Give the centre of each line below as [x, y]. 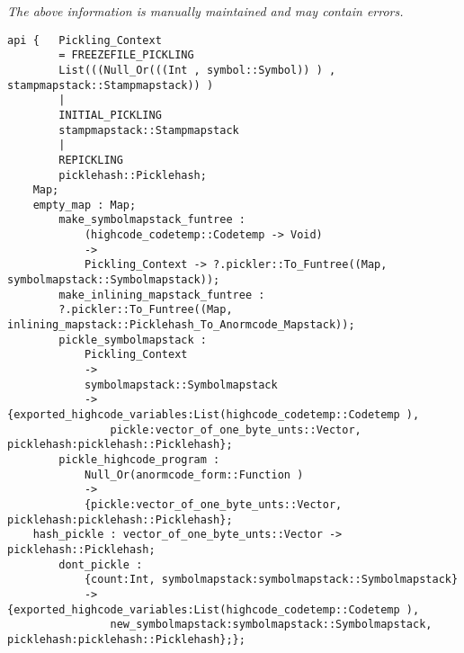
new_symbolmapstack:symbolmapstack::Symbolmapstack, [271, 625]
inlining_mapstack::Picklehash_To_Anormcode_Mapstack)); [181, 325]
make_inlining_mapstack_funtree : [162, 295]
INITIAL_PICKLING [110, 115]
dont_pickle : [101, 564]
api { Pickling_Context [85, 40]
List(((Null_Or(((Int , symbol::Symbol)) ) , [197, 70]
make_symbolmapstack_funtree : [152, 220]
